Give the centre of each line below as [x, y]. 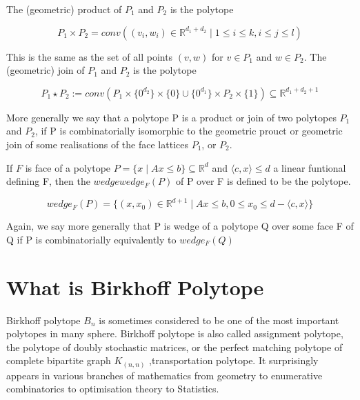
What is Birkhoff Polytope [135, 287]
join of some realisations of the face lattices [97, 144]
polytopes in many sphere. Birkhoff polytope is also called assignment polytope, [175, 333]
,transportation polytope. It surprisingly [234, 360]
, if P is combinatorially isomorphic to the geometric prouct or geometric [189, 131]
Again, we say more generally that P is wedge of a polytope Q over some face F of [180, 226]
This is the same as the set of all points [90, 56]
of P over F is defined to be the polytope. [263, 181]
